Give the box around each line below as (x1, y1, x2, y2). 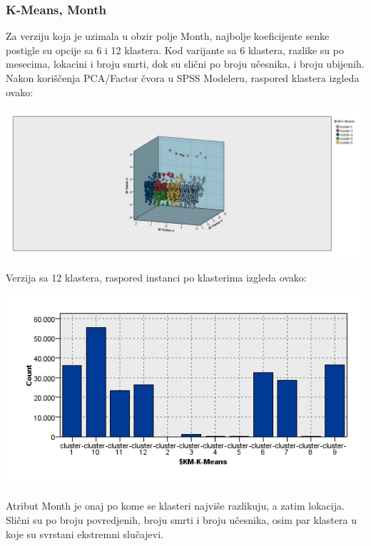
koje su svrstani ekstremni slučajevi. (6, 526, 163, 541)
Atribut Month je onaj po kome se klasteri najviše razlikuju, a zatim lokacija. (6, 498, 345, 513)
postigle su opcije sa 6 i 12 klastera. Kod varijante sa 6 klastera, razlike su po (6, 42, 344, 57)
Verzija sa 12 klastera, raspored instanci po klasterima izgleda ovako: (6, 270, 307, 285)
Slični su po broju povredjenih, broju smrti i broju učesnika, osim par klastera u (6, 512, 357, 527)
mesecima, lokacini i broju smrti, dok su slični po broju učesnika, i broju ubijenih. (6, 56, 365, 71)
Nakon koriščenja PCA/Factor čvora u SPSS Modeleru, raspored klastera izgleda (6, 71, 360, 85)
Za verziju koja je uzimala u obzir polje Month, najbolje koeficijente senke (6, 29, 330, 43)
